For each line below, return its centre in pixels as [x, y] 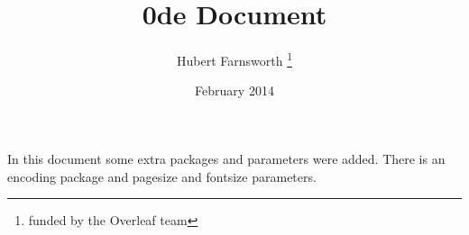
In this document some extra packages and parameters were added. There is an [226, 158]
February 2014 [234, 90]
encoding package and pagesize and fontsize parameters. [162, 176]
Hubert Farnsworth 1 [234, 59]
